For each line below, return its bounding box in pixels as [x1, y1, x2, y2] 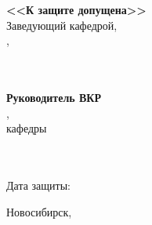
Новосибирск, [6, 203, 72, 220]
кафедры [6, 120, 47, 136]
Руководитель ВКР [6, 89, 102, 105]
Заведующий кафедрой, [6, 16, 118, 33]
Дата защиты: [6, 176, 71, 193]
